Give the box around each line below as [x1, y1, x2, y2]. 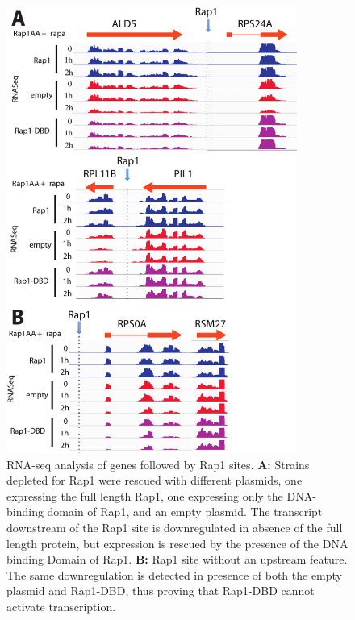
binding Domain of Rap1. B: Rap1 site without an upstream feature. [6, 551, 348, 568]
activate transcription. [6, 598, 116, 615]
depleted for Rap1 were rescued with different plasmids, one [6, 472, 303, 489]
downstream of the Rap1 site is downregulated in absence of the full [6, 519, 343, 536]
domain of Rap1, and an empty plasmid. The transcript [47, 503, 323, 520]
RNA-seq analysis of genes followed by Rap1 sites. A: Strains [6, 456, 310, 472]
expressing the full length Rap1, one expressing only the [6, 487, 283, 504]
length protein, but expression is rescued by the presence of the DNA [6, 535, 349, 551]
